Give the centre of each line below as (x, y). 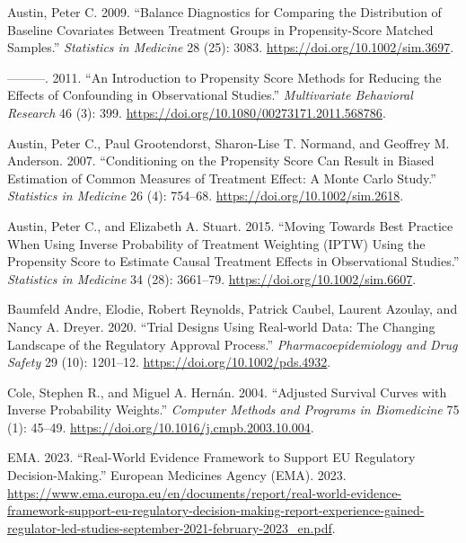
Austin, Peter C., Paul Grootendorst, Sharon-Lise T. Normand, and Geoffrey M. (229, 142)
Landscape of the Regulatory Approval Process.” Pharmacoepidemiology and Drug (233, 344)
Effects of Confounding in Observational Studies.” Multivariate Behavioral (210, 95)
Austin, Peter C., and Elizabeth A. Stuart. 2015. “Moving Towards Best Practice (230, 225)
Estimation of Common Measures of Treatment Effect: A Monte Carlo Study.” (222, 178)
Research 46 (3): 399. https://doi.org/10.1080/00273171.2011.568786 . (197, 112)
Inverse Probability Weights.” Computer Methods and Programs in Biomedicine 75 (233, 409)
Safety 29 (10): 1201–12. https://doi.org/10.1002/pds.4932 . (169, 362)
